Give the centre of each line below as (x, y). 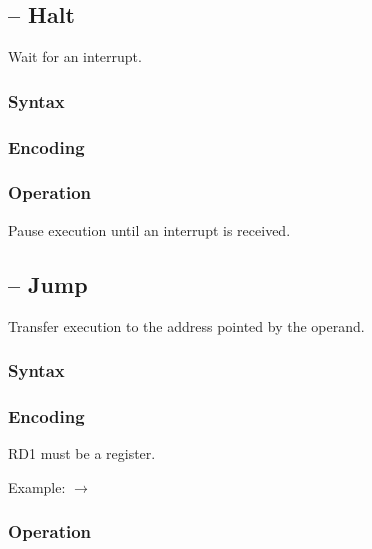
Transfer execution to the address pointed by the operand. (186, 325)
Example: (37, 486)
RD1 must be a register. (82, 453)
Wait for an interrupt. (75, 56)
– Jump (48, 283)
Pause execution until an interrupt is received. (149, 229)
